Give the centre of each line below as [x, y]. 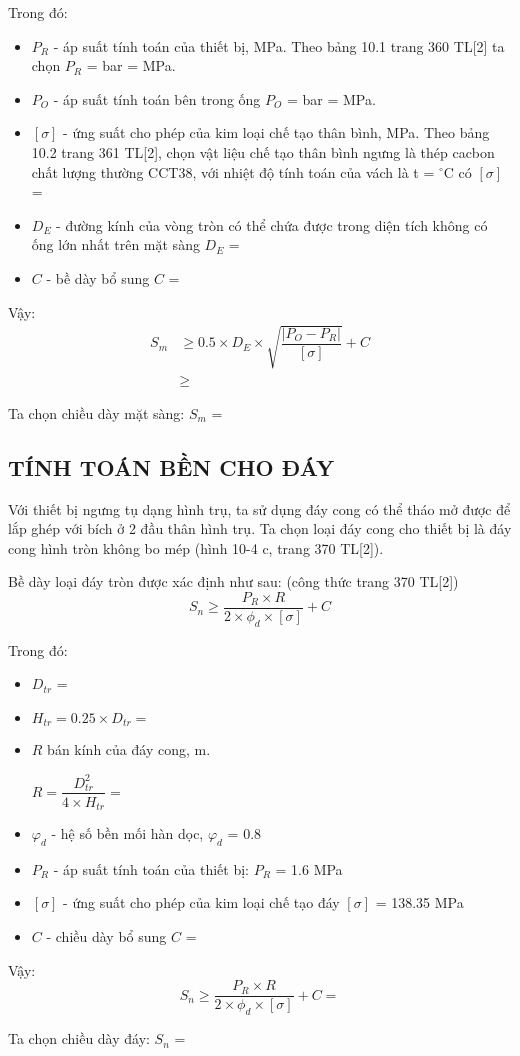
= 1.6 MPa [309, 868]
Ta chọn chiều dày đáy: [79, 1038]
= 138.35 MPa [419, 902]
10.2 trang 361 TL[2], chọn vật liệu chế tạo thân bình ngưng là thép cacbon [263, 151]
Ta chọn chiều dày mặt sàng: [96, 412]
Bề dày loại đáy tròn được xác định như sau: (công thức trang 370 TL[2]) [233, 581]
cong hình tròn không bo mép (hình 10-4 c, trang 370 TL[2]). [196, 547]
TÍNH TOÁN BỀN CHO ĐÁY [171, 466]
